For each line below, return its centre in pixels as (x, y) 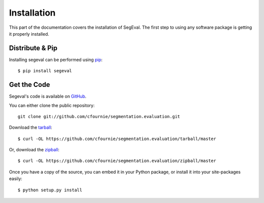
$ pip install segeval (45, 71)
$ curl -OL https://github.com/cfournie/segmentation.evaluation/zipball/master (117, 161)
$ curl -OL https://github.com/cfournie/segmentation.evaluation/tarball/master (117, 139)
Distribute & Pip (33, 48)
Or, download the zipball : (34, 150)
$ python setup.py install (50, 190)
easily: (16, 179)
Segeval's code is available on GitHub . (48, 96)
